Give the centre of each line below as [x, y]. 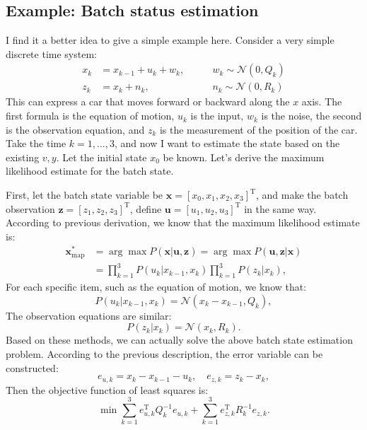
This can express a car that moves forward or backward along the [148, 101]
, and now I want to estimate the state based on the [227, 143]
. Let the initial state [101, 157]
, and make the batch [302, 195]
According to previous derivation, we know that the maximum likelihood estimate [183, 222]
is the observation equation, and [75, 129]
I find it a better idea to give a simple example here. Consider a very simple [170, 40]
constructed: [32, 367]
